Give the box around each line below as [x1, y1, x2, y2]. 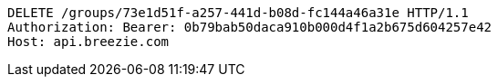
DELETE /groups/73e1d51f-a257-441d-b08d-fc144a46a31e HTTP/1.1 [7, 5, 469, 20]
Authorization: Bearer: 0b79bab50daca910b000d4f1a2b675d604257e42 [7, 20, 493, 34]
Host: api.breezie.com [7, 34, 170, 49]
